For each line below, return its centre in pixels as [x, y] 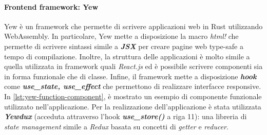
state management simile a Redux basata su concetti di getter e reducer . [116, 126]
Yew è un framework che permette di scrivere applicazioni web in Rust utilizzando [133, 26]
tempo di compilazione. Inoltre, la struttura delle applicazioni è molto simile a [127, 56]
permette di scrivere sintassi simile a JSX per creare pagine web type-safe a [124, 46]
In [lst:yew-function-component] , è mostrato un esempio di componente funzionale [133, 96]
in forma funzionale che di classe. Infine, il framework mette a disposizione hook [130, 76]
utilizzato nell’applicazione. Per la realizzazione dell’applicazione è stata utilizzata [133, 106]
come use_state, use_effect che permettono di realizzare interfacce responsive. [133, 86]
